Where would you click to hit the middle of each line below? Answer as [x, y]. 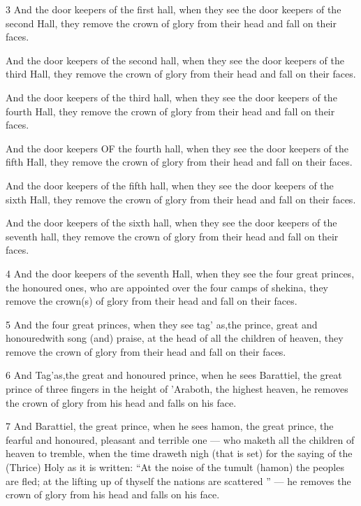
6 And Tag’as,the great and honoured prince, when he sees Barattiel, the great [174, 375]
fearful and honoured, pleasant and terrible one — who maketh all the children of [180, 439]
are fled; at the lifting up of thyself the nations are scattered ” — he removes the [178, 480]
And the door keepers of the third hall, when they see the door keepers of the [171, 97]
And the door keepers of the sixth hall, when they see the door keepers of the [171, 223]
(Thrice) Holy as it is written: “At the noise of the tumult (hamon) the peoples [175, 467]
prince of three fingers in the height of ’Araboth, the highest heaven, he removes [177, 389]
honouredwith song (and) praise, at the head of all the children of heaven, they [175, 338]
